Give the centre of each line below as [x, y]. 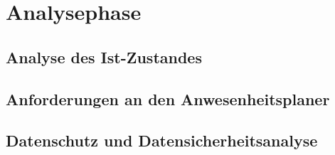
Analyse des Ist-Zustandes [104, 57]
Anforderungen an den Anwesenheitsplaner [168, 98]
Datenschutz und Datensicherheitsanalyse [162, 140]
